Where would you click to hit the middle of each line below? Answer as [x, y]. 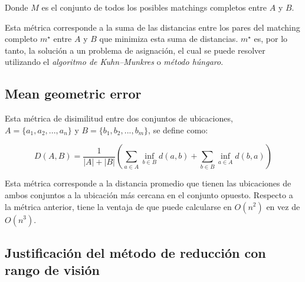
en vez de [283, 206]
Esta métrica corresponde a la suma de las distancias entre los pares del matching [152, 27]
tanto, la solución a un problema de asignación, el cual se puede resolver [135, 50]
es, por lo [271, 39]
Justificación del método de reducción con [135, 252]
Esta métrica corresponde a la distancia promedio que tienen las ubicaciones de [148, 183]
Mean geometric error [73, 94]
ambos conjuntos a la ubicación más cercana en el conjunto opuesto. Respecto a [149, 194]
